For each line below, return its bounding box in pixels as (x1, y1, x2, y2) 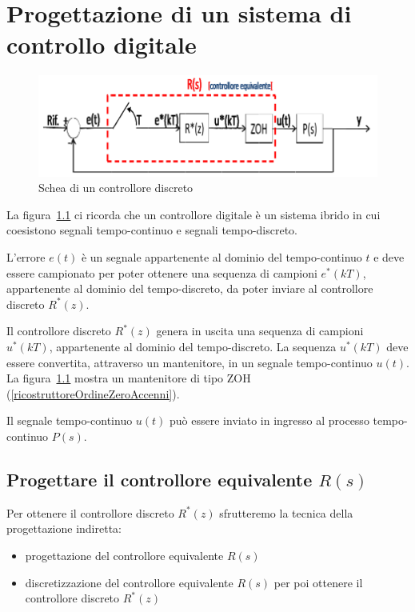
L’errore (6, 248, 46, 265)
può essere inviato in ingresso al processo (170, 412, 369, 429)
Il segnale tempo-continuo (6, 412, 133, 429)
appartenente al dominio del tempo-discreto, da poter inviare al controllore (6, 280, 373, 297)
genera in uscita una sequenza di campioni (156, 322, 364, 339)
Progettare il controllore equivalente (6, 466, 313, 491)
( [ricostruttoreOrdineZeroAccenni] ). (6, 385, 180, 402)
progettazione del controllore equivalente (25, 546, 224, 563)
